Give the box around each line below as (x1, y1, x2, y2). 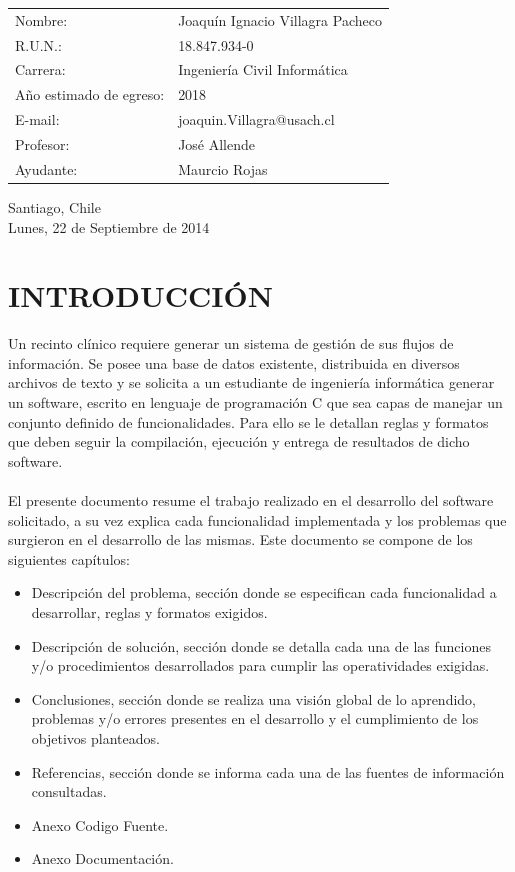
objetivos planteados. (31, 727, 160, 748)
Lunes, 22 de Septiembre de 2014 (8, 216, 210, 237)
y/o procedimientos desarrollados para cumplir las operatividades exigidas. (31, 655, 490, 676)
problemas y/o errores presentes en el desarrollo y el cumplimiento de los (31, 708, 479, 729)
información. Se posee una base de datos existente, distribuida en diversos (8, 352, 460, 373)
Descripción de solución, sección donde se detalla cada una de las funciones (31, 635, 491, 656)
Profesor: (15, 133, 70, 154)
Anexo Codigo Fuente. (31, 814, 169, 835)
